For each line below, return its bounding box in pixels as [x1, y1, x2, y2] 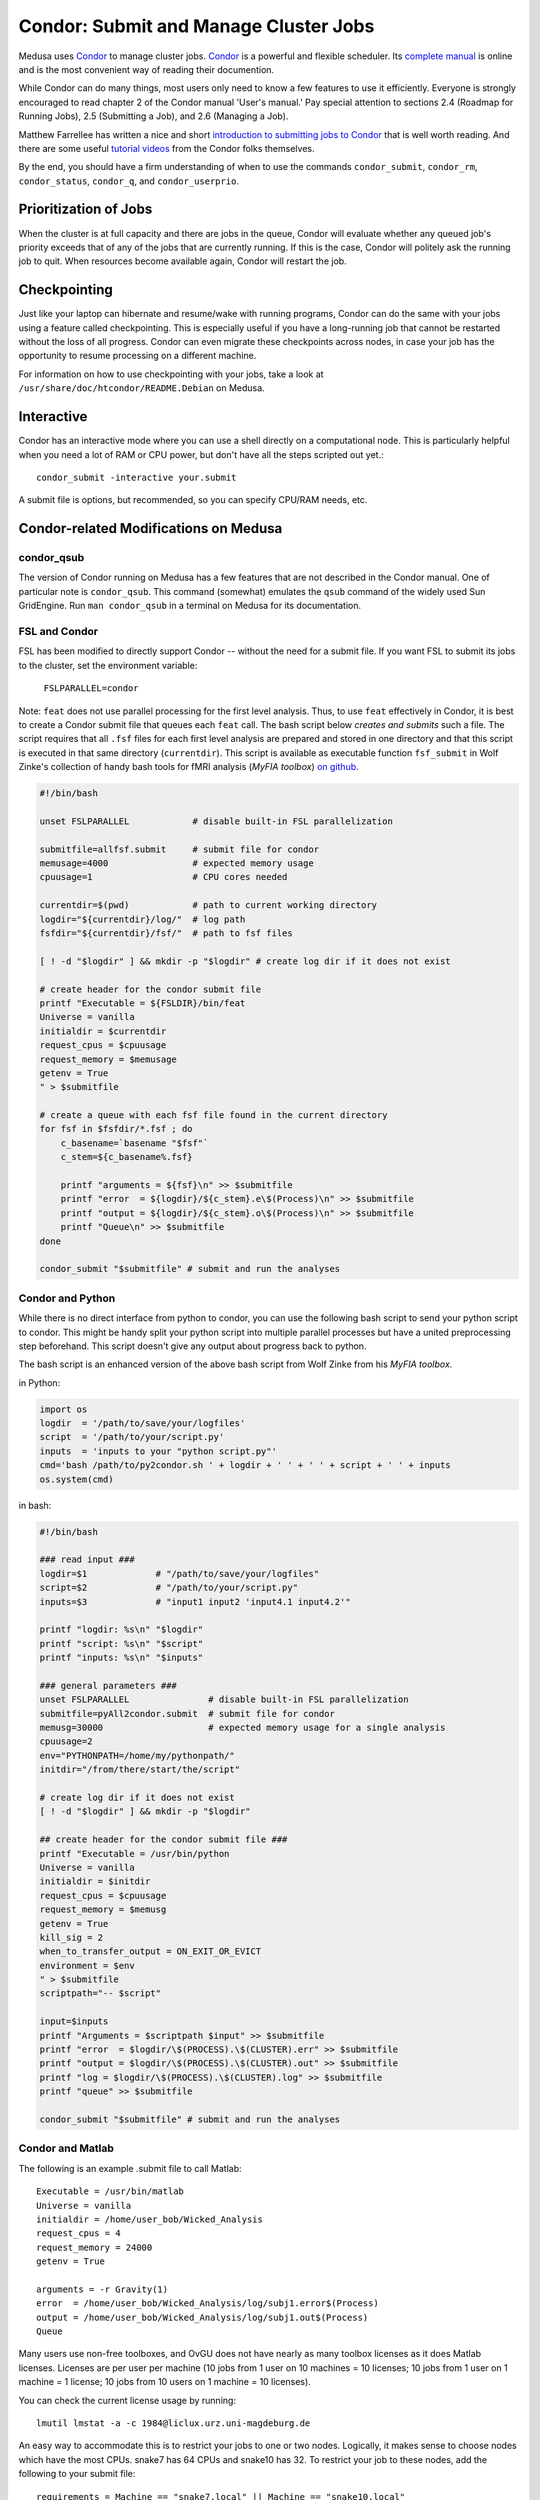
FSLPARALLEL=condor [43, 683, 139, 694]
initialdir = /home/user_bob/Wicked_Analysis [36, 2213, 264, 2225]
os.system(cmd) [39, 1473, 114, 1485]
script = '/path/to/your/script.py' [39, 1431, 225, 1443]
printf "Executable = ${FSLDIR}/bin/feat [39, 997, 246, 1009]
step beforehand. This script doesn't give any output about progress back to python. [18, 1340, 367, 1352]
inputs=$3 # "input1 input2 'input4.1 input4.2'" [39, 1596, 351, 1607]
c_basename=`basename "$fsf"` [60, 1137, 209, 1149]
